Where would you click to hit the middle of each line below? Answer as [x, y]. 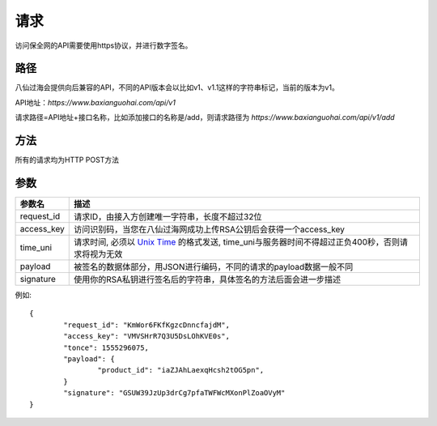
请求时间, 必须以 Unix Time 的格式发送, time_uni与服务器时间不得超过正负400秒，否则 [237, 242]
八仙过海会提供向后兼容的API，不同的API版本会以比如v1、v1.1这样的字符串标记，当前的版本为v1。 [177, 87]
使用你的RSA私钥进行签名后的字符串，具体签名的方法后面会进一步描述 [207, 279]
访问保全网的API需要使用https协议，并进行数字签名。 [104, 45]
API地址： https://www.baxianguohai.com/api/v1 [95, 102]
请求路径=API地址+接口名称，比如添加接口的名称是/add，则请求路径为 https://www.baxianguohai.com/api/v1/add [205, 117]
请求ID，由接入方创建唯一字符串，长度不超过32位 [168, 217]
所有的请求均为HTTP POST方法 [67, 160]
